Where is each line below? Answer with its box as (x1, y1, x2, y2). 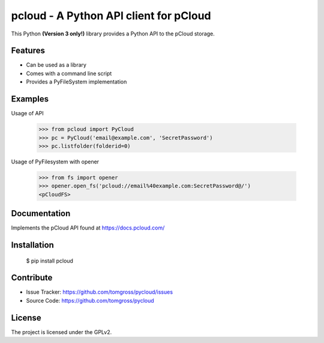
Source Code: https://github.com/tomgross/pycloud (26, 297, 154, 304)
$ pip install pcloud (26, 257, 73, 264)
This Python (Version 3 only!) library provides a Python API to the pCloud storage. (11, 30, 215, 37)
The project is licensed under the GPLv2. (11, 328, 112, 336)
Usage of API (11, 110, 44, 117)
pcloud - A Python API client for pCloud (11, 9, 211, 22)
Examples (11, 94, 49, 105)
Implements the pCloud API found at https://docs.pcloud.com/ (11, 224, 165, 231)
